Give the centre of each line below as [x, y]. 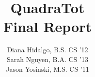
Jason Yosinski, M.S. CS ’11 [47, 69]
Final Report [47, 26]
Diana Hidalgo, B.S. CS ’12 [47, 50]
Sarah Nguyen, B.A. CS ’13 [47, 59]
